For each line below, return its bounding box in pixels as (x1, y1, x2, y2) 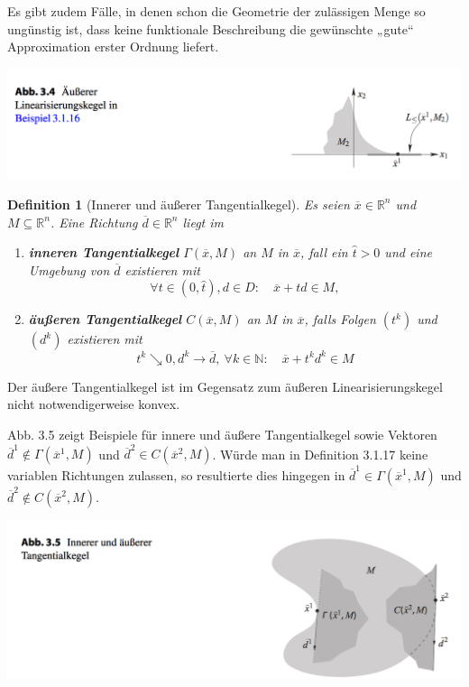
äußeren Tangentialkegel (28, 310, 182, 329)
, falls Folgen (304, 310, 376, 329)
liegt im (182, 212, 224, 231)
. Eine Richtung (50, 212, 138, 231)
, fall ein (300, 243, 348, 262)
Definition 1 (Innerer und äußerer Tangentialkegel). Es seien (7, 194, 350, 213)
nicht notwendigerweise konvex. (7, 395, 180, 413)
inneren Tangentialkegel (28, 243, 179, 262)
